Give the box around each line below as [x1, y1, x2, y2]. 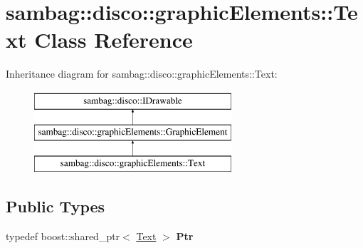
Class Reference [34, 25, 193, 54]
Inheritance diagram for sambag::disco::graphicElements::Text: [6, 66, 278, 81]
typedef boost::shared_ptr [6, 229, 120, 244]
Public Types [6, 195, 105, 217]
